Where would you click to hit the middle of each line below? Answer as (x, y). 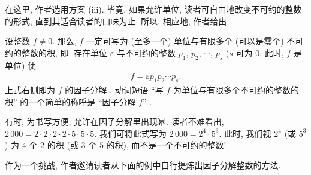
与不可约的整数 (146, 52)
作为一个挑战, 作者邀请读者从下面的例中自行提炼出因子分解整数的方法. (143, 165)
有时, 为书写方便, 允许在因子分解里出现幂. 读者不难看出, (114, 122)
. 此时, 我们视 (245, 133)
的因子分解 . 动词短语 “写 (114, 90)
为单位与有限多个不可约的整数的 (236, 90)
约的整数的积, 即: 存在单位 (56, 52)
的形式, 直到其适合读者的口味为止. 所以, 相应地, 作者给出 (116, 21)
